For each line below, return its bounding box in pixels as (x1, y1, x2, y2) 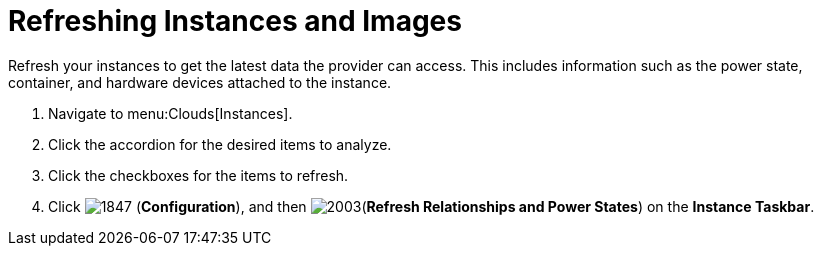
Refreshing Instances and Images (8, 4, 462, 38)
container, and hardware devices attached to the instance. (8, 73, 392, 91)
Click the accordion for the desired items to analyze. (48, 135, 392, 153)
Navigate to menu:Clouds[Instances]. (48, 104, 293, 122)
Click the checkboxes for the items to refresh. (48, 166, 349, 184)
